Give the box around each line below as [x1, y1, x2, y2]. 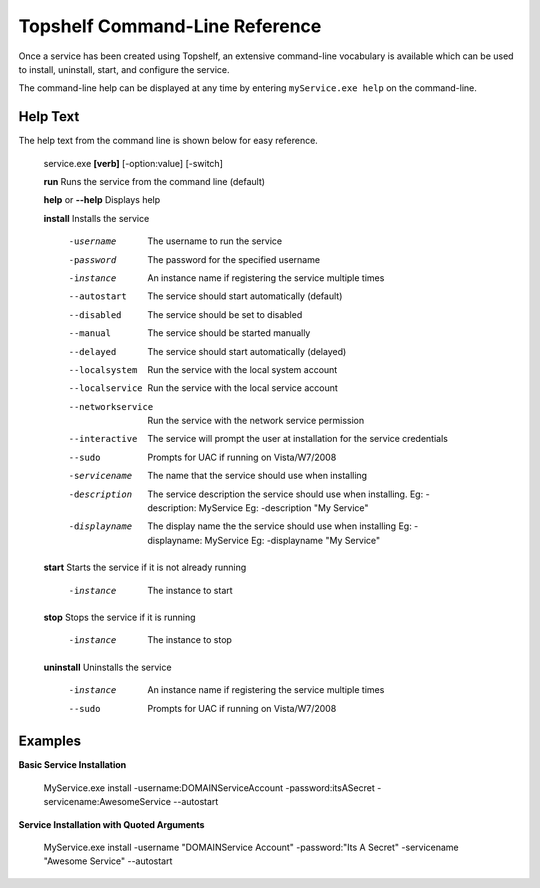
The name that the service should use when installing [147, 470, 368, 482]
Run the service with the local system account [147, 363, 338, 375]
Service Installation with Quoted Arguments [18, 818, 205, 830]
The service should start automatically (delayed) [147, 345, 347, 357]
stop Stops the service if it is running [43, 611, 196, 623]
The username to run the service [147, 235, 283, 247]
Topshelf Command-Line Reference [18, 15, 322, 37]
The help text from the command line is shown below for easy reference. [18, 135, 319, 147]
